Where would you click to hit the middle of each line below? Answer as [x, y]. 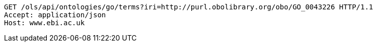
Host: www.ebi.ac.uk [45, 23]
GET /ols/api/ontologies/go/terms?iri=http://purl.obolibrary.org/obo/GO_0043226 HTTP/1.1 [189, 7]
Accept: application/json [55, 15]
